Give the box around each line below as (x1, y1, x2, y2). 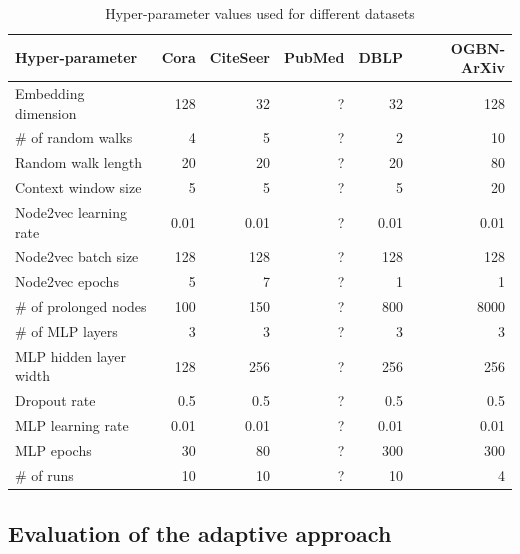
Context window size (15, 177, 142, 198)
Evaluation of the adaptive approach (8, 518, 392, 549)
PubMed (283, 47, 345, 68)
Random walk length (15, 152, 142, 173)
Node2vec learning (15, 202, 128, 222)
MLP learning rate (15, 415, 129, 436)
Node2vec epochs (15, 271, 119, 292)
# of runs (15, 464, 74, 485)
